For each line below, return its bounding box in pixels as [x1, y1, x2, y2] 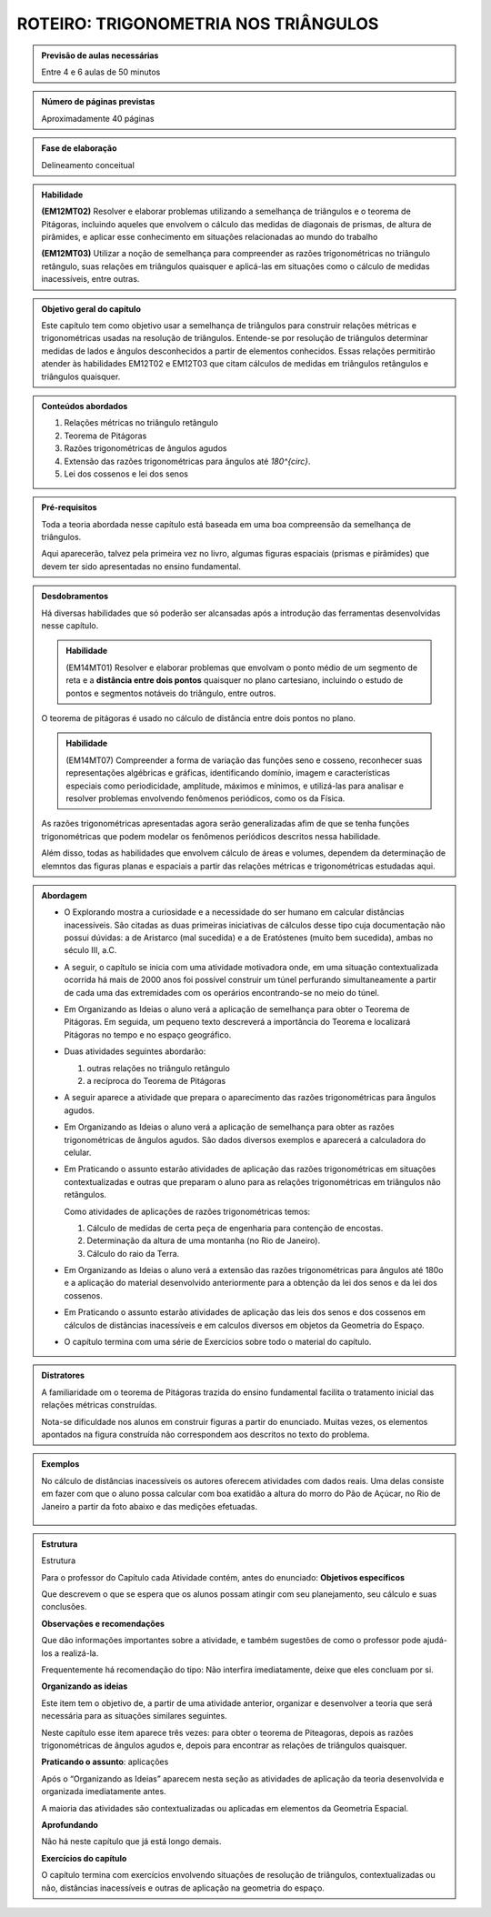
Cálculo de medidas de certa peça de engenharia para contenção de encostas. [86, 1222, 384, 1233]
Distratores [41, 1370, 85, 1381]
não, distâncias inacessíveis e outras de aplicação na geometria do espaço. [41, 1882, 325, 1893]
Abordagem [41, 889, 88, 900]
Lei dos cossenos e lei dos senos [64, 468, 188, 479]
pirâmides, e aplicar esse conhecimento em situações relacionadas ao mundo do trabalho [41, 232, 378, 243]
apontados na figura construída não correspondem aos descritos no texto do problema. [41, 1429, 370, 1440]
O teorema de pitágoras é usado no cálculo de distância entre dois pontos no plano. [41, 713, 356, 723]
